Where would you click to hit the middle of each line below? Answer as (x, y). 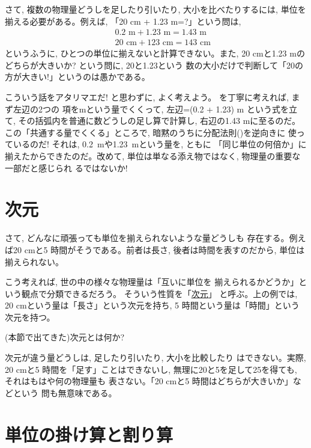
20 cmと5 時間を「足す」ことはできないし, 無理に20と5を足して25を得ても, (151, 369)
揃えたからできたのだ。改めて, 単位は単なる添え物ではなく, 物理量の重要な (153, 156)
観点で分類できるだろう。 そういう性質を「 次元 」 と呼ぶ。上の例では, (159, 293)
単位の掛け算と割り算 (89, 434)
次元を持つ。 (30, 317)
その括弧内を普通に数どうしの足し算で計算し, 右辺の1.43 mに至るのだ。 (159, 121)
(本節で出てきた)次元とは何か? (65, 337)
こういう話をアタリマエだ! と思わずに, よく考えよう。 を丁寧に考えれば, (147, 97)
